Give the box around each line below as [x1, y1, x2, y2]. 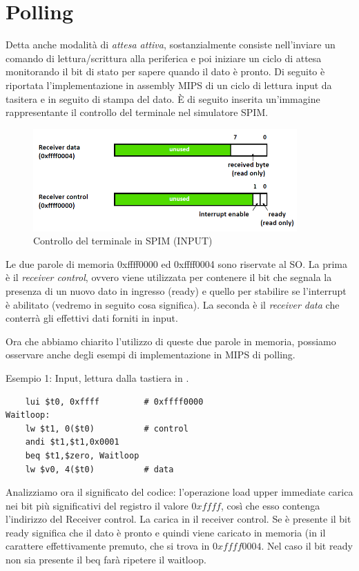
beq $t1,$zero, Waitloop [25, 450, 139, 461]
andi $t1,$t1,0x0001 [25, 437, 119, 447]
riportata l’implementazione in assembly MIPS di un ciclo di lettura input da [6, 77, 332, 92]
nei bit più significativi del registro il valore [6, 498, 188, 512]
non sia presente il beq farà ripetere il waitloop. [6, 552, 206, 567]
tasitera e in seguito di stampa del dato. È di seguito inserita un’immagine [6, 91, 320, 106]
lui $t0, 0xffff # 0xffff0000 [25, 396, 204, 407]
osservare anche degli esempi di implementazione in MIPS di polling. [6, 347, 295, 362]
